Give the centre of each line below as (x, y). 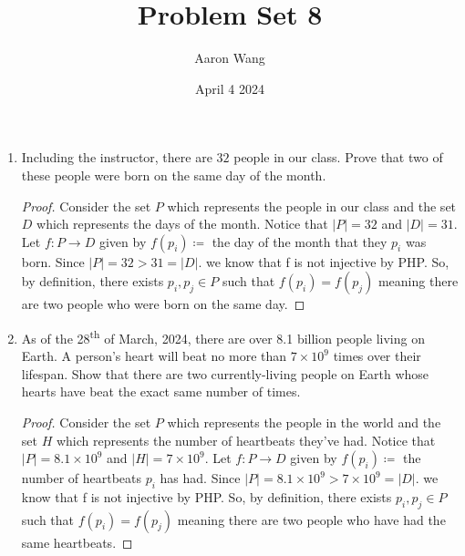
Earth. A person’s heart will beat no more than (154, 356)
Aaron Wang (230, 58)
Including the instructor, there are (117, 157)
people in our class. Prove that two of (338, 157)
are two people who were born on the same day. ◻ (163, 304)
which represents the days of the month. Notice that (182, 224)
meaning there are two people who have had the (311, 519)
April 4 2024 (230, 88)
